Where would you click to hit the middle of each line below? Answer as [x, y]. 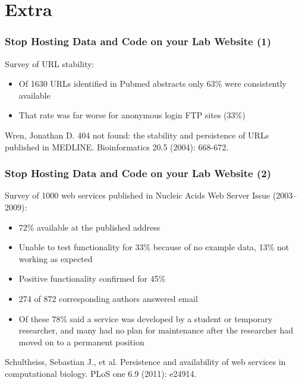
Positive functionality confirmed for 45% [92, 278]
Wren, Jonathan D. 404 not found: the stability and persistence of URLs [137, 135]
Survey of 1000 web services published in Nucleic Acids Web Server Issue [138, 195]
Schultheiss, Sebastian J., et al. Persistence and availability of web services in [145, 362]
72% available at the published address [89, 227]
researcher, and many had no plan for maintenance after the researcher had [156, 330]
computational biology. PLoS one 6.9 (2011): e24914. [101, 373]
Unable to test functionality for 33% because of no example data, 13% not [154, 247]
